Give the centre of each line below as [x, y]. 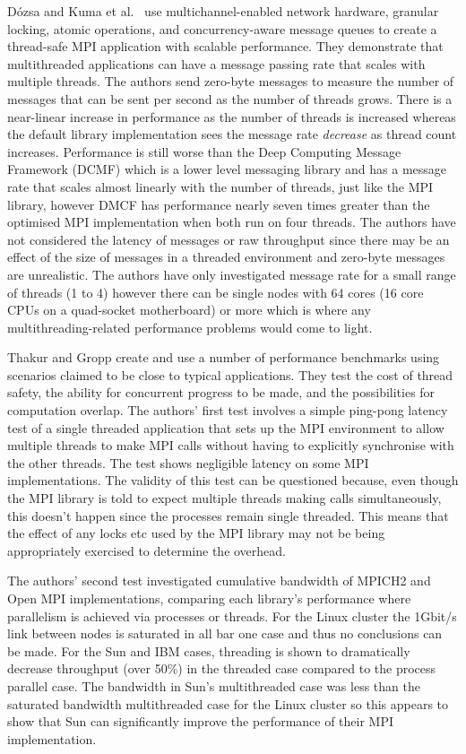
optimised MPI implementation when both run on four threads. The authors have [232, 222]
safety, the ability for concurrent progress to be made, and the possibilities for [221, 392]
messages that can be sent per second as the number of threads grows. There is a [230, 98]
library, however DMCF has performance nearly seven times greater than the [219, 204]
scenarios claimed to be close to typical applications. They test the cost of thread [230, 374]
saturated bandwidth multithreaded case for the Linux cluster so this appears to [228, 703]
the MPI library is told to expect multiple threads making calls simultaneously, [224, 498]
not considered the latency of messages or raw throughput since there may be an [229, 239]
